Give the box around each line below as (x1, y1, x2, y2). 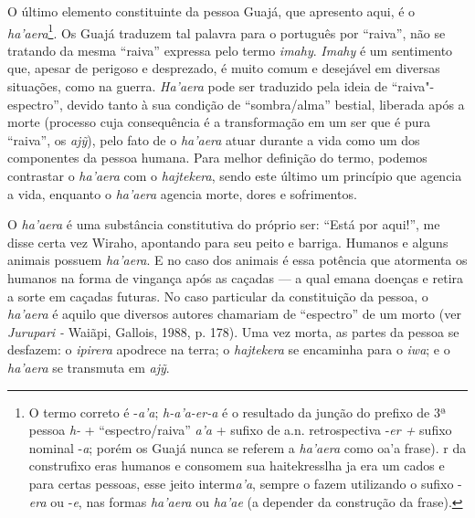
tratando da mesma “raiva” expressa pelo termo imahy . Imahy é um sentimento (7, 40, 453, 59)
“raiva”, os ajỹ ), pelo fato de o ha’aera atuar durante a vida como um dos (7, 130, 420, 149)
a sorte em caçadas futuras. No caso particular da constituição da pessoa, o (7, 286, 428, 305)
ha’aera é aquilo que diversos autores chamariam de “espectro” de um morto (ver (7, 304, 461, 323)
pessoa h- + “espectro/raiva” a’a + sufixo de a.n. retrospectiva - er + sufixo (28, 420, 452, 439)
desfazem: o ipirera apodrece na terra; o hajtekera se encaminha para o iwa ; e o (7, 340, 450, 359)
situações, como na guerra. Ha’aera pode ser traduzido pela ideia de (7, 77, 388, 96)
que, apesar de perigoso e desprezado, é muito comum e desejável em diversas (7, 58, 440, 78)
